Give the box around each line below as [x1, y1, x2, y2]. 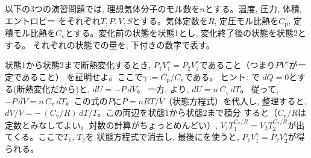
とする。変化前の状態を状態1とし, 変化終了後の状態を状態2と [64, 27, 307, 39]
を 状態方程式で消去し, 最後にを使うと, [85, 130, 239, 143]
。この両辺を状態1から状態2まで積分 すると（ [97, 106, 278, 119]
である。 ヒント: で [184, 70, 260, 83]
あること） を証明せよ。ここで [21, 70, 143, 83]
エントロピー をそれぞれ [5, 14, 101, 27]
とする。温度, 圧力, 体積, [204, 2, 302, 14]
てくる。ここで [5, 130, 64, 143]
